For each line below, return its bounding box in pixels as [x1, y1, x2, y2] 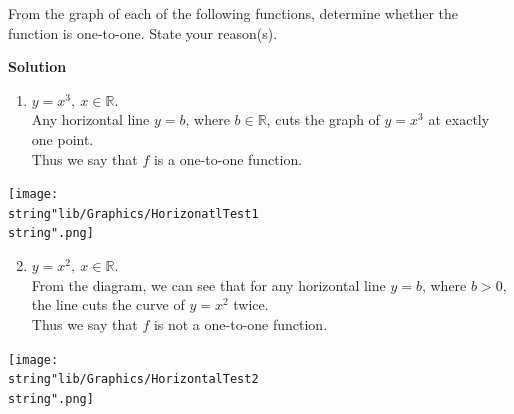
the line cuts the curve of [31, 294, 185, 315]
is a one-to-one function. [153, 148, 303, 169]
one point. [31, 128, 94, 149]
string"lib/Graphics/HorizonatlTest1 [8, 206, 259, 221]
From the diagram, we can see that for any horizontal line [31, 274, 386, 295]
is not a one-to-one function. [153, 313, 328, 334]
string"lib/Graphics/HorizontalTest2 [8, 372, 259, 387]
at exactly [428, 109, 490, 130]
